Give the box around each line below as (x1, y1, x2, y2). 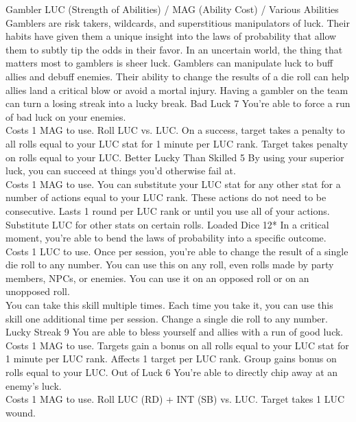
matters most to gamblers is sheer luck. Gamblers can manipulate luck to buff (5, 56, 333, 70)
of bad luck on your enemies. (5, 109, 126, 124)
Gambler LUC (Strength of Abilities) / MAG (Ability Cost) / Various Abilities (5, 2, 339, 16)
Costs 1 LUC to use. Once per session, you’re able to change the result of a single (5, 244, 348, 258)
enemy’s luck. (5, 378, 62, 392)
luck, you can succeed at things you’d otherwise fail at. (5, 163, 236, 178)
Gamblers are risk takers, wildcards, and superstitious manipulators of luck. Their (5, 15, 350, 30)
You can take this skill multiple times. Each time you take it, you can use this (5, 298, 333, 312)
